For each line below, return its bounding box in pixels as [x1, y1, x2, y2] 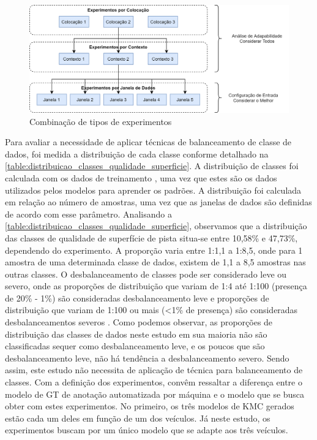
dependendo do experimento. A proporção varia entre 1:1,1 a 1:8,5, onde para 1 [5, 243, 303, 256]
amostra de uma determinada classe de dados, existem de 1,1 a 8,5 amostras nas [5, 256, 306, 268]
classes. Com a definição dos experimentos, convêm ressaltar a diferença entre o [5, 376, 302, 389]
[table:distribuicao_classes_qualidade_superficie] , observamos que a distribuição [5, 219, 307, 232]
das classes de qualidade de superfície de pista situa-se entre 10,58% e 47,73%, [5, 231, 298, 244]
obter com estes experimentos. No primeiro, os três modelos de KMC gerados [5, 400, 294, 412]
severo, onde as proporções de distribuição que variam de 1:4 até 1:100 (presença [5, 279, 307, 292]
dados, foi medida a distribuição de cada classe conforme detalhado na [5, 147, 269, 160]
